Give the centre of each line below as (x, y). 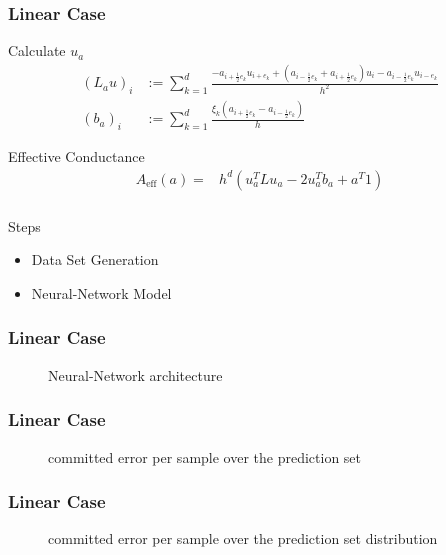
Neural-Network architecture (135, 374)
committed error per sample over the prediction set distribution (243, 538)
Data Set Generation (95, 259)
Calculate (37, 50)
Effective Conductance (76, 156)
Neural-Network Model (101, 292)
